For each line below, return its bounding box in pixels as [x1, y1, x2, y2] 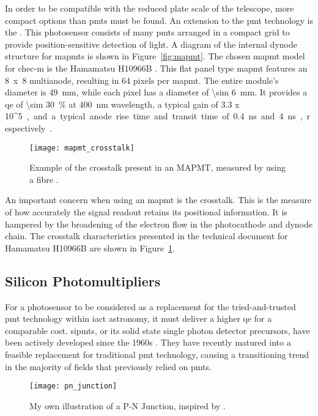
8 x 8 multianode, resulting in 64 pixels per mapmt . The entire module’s [5, 73, 279, 86]
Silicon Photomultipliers [5, 271, 161, 290]
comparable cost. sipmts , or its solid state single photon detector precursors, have [5, 324, 310, 336]
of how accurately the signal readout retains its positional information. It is [5, 205, 287, 218]
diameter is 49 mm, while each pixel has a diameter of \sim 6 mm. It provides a [5, 86, 308, 98]
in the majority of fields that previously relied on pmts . [5, 360, 212, 373]
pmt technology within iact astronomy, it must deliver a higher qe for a [5, 312, 272, 325]
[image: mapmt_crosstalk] [29, 143, 135, 152]
